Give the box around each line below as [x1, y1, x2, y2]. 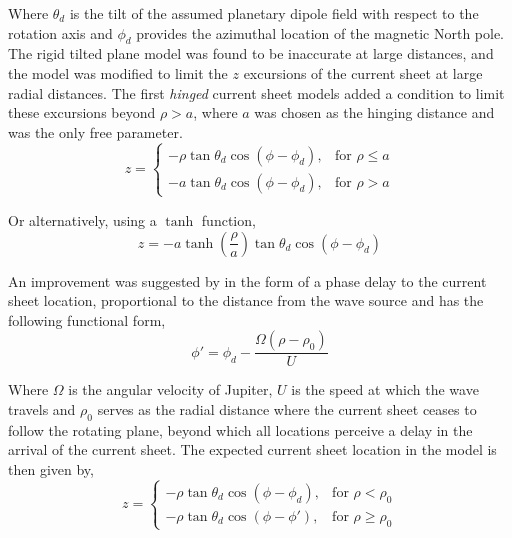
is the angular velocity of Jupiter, [68, 379, 273, 400]
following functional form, [8, 309, 166, 330]
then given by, [8, 458, 94, 479]
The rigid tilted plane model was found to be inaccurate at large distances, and [8, 43, 494, 64]
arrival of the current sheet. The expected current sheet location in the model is [8, 439, 497, 460]
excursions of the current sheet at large [243, 62, 483, 83]
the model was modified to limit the [8, 62, 228, 83]
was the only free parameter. [8, 121, 183, 142]
